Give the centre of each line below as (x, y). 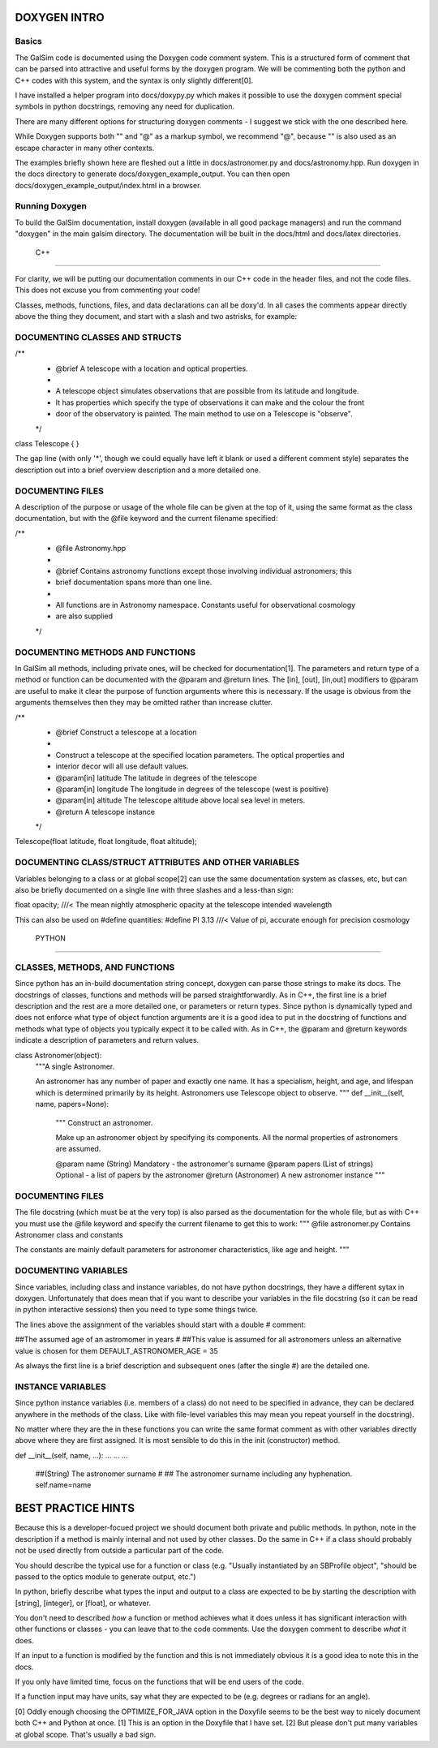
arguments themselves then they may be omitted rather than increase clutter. (144, 703)
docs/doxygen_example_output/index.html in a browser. (108, 185)
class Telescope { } (47, 444)
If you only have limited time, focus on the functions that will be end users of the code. (159, 1682)
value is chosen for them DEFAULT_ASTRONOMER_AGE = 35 (116, 1350)
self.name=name (63, 1485)
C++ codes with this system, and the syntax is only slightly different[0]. (134, 80)
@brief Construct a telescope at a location (127, 732)
